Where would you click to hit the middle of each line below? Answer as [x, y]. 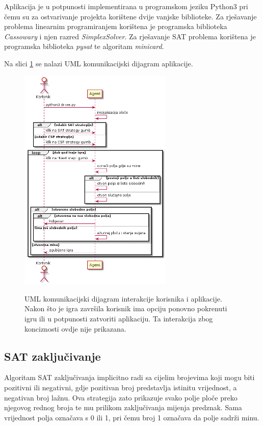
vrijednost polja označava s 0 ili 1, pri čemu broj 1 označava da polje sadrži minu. [132, 417]
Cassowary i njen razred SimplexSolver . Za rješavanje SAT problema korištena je [130, 36]
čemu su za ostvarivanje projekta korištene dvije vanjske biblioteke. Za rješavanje [130, 16]
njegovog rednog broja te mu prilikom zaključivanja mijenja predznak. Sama [123, 407]
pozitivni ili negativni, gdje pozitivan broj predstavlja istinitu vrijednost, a [121, 387]
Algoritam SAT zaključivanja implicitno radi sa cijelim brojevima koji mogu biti [129, 377]
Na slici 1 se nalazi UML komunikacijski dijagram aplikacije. [99, 63]
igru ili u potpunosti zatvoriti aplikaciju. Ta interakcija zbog [119, 319]
